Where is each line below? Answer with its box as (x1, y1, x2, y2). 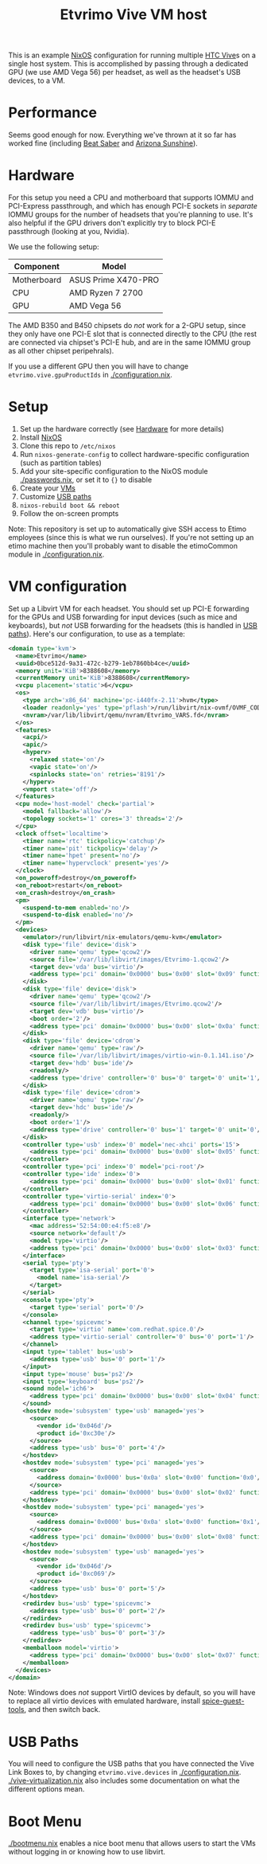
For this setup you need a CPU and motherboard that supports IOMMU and (8, 193, 254, 202)
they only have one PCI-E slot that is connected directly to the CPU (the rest (8, 329, 257, 339)
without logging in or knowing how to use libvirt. (8, 1847, 165, 1857)
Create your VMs (19, 483, 75, 493)
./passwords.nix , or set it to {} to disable (19, 475, 153, 484)
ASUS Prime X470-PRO (68, 275, 160, 286)
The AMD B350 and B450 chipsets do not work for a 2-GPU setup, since (8, 321, 246, 330)
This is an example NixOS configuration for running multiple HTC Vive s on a (8, 50, 257, 61)
